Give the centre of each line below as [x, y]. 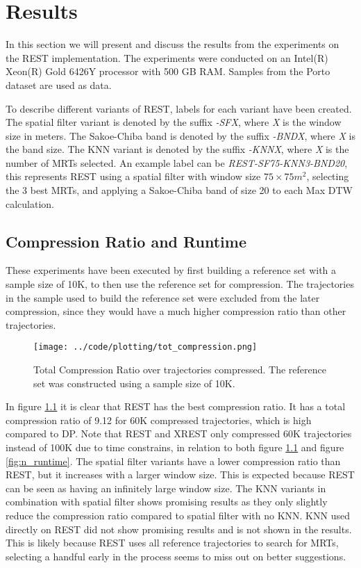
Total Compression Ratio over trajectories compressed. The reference [180, 370]
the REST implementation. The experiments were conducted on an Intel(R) [167, 57]
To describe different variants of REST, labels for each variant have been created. [179, 108]
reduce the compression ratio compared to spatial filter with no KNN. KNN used [178, 516]
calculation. [30, 203]
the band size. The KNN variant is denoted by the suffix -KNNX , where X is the [177, 149]
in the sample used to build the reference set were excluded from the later [163, 297]
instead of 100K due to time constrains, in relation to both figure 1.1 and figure [175, 447]
